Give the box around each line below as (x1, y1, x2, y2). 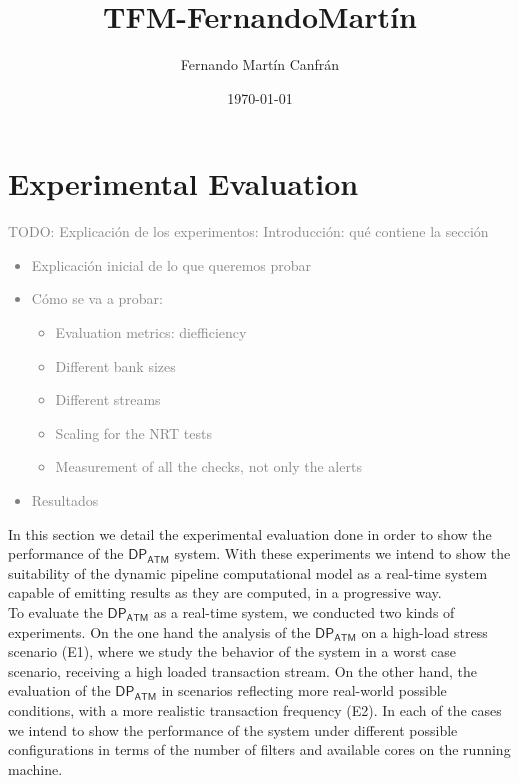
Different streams (55, 389, 161, 410)
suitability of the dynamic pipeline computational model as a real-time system (8, 562, 488, 583)
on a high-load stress (361, 621, 488, 642)
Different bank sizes (55, 355, 176, 376)
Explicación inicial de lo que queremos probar (31, 254, 312, 275)
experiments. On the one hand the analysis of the (8, 621, 311, 642)
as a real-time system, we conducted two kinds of (153, 601, 455, 622)
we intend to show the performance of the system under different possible (8, 719, 458, 740)
